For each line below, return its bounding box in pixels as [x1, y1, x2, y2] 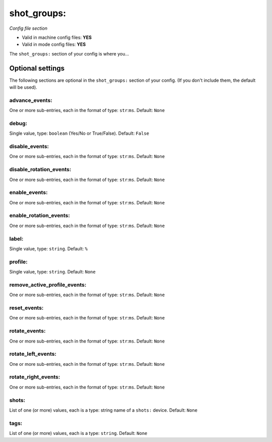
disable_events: [9, 143, 49, 150]
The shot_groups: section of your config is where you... [9, 50, 129, 57]
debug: [9, 120, 28, 127]
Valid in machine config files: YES [22, 34, 92, 40]
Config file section [9, 25, 48, 31]
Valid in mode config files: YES [22, 41, 86, 47]
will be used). [9, 84, 37, 90]
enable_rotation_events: [9, 212, 70, 219]
